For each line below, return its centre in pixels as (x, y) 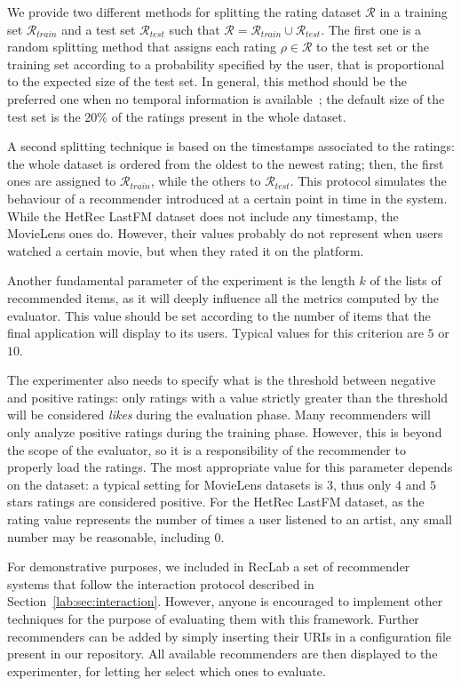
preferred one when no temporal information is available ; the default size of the (226, 98)
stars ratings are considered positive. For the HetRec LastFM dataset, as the (216, 502)
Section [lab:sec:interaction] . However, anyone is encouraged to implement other (225, 601)
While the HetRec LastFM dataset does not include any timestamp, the (203, 215)
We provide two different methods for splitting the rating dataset (184, 12)
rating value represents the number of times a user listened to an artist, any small (230, 519)
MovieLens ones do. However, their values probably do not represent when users (225, 233)
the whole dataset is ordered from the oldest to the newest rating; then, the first (226, 163)
